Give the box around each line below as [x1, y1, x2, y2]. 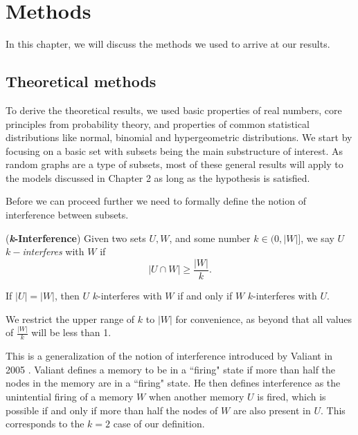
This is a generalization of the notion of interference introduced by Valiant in [6, 349, 333, 363]
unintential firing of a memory [6, 389, 134, 404]
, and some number [169, 230, 251, 245]
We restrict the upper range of [6, 311, 135, 326]
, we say [301, 230, 334, 245]
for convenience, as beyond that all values [175, 311, 352, 326]
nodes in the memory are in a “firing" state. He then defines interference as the [6, 376, 341, 390]
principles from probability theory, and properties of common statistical [6, 116, 310, 131]
